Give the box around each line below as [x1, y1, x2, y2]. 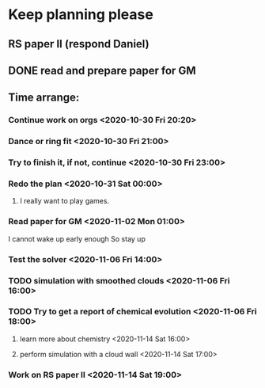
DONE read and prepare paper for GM [8, 63, 196, 77]
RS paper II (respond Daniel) [8, 37, 150, 51]
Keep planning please [8, 6, 154, 24]
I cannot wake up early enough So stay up [8, 234, 146, 243]
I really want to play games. [19, 196, 109, 206]
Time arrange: [8, 91, 80, 105]
